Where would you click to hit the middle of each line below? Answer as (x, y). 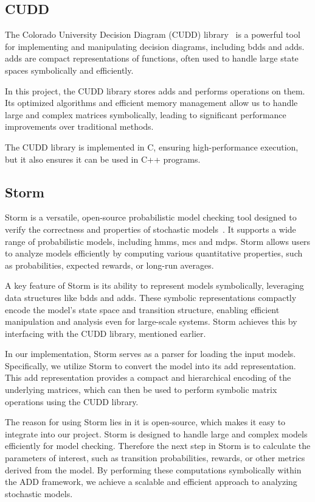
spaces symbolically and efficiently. (69, 70)
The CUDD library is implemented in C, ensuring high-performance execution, (152, 147)
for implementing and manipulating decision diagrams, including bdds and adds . (155, 46)
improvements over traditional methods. (79, 126)
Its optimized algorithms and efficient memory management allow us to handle (151, 103)
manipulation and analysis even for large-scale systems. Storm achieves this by (151, 321)
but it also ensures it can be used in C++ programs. (103, 159)
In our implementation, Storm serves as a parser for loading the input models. (151, 354)
